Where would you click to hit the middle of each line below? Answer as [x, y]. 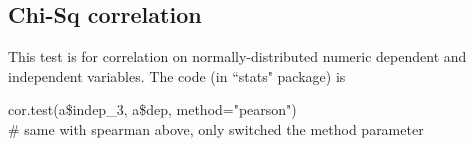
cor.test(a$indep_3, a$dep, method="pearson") [152, 109]
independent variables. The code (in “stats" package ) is [177, 75]
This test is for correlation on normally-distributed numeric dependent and [237, 56]
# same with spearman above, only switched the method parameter [216, 128]
